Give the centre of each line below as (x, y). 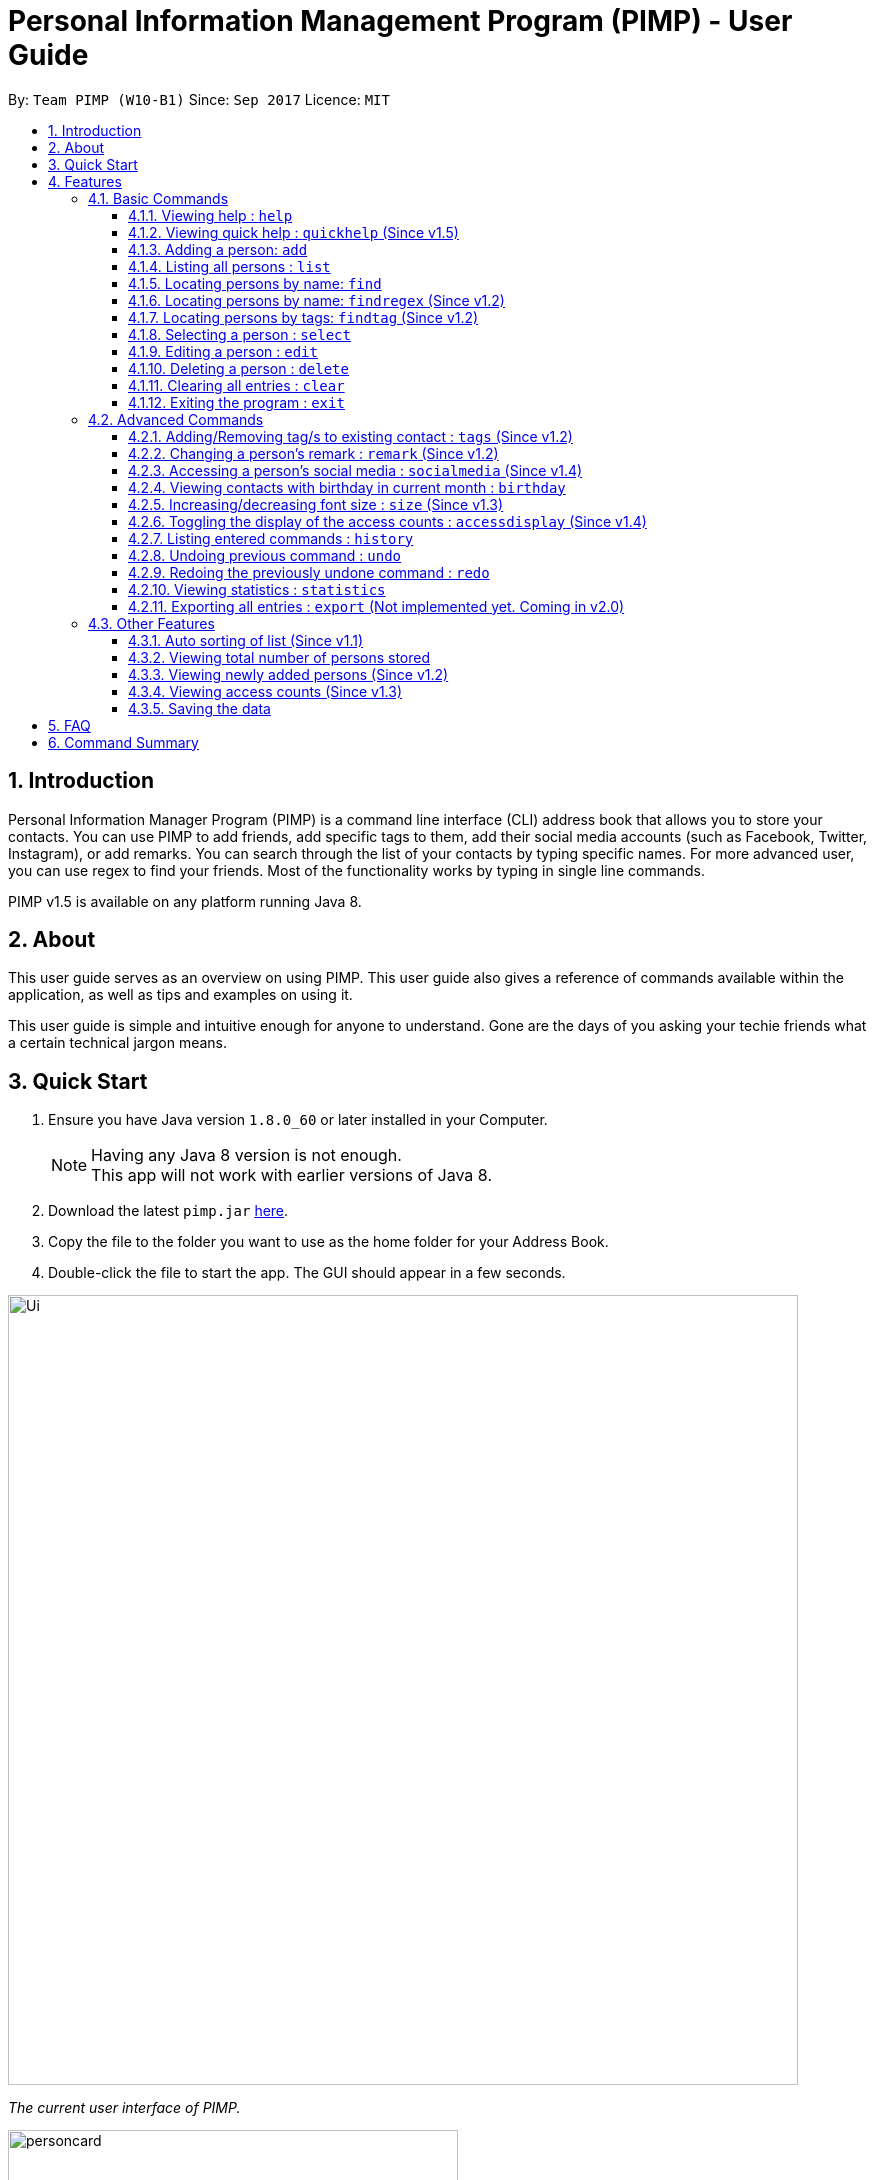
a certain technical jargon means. (118, 1043)
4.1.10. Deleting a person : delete (238, 368)
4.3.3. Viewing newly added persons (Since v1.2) (288, 674)
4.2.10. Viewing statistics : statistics (257, 589)
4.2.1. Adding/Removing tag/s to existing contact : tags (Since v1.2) (350, 436)
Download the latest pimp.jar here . (168, 1211)
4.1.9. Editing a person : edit (223, 351)
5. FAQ (69, 725)
